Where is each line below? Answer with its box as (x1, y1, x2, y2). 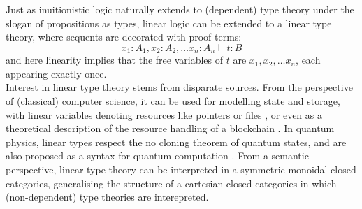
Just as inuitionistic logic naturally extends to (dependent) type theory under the (6, 2, 354, 16)
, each (296, 52, 321, 67)
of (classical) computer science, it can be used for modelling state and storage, (6, 94, 340, 108)
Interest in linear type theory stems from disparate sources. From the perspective (6, 80, 353, 94)
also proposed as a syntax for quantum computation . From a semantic (6, 148, 309, 163)
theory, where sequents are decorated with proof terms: (6, 29, 242, 44)
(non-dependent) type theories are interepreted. (6, 189, 209, 204)
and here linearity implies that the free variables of (6, 52, 224, 67)
